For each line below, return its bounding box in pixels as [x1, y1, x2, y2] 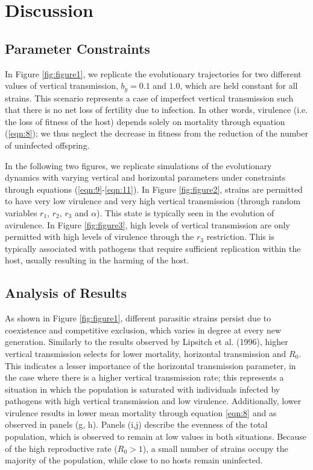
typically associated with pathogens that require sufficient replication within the [5, 242, 301, 254]
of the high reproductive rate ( [5, 442, 118, 454]
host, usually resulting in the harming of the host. [5, 254, 189, 266]
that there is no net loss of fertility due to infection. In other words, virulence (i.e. [5, 103, 308, 116]
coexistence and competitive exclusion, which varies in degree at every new [5, 323, 282, 336]
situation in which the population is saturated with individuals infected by [5, 382, 280, 395]
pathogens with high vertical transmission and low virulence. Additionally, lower [5, 394, 302, 407]
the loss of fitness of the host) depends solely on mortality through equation [5, 115, 285, 127]
